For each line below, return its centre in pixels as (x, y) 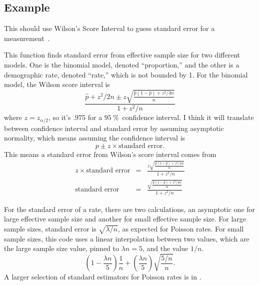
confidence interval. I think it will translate (188, 117)
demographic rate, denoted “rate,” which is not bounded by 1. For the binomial (126, 74)
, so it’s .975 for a (75, 117)
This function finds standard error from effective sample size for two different (122, 55)
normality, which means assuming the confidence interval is (95, 138)
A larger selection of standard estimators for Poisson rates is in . (103, 277)
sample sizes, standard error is (50, 228)
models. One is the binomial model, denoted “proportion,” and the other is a (122, 64)
